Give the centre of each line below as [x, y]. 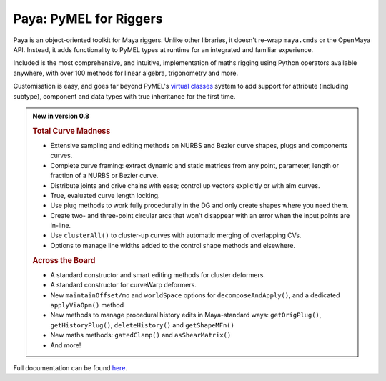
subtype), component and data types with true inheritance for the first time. [124, 96]
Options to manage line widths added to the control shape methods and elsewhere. [173, 245]
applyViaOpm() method [87, 305]
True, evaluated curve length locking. [105, 195]
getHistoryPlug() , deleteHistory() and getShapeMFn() [143, 325]
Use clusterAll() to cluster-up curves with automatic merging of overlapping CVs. [176, 235]
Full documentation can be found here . [70, 368]
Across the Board [64, 260]
